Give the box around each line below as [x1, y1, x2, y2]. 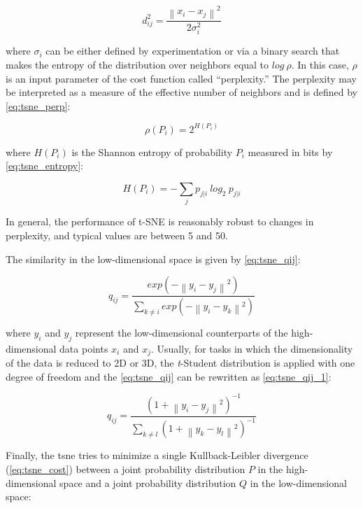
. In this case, [291, 57, 349, 72]
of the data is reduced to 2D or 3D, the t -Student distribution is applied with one [6, 355, 355, 370]
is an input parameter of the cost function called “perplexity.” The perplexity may [6, 71, 357, 85]
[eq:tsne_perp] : [6, 98, 71, 113]
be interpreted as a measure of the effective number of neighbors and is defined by [6, 85, 357, 99]
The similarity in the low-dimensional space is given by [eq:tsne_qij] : [6, 251, 301, 266]
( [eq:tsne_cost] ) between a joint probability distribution [6, 461, 245, 476]
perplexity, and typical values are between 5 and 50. [6, 227, 228, 242]
